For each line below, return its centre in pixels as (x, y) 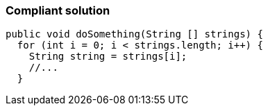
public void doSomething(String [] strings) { (134, 34)
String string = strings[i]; (108, 57)
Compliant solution (58, 10)
